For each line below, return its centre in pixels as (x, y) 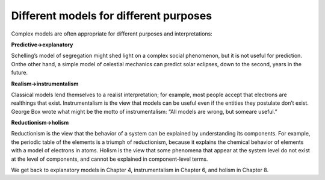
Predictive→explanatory (42, 45)
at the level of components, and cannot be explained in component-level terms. (110, 159)
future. (20, 73)
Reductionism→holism (40, 123)
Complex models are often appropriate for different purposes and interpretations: (112, 34)
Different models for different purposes (112, 16)
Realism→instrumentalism (45, 84)
